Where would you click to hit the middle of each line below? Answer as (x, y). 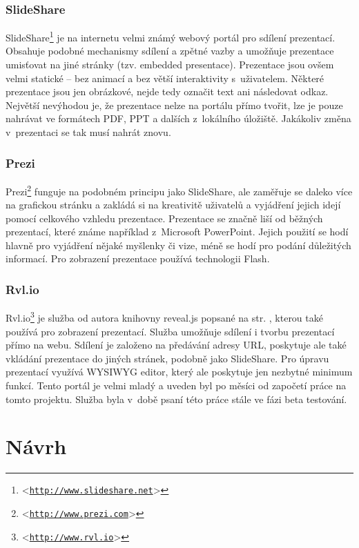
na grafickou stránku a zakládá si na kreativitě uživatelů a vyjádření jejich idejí (173, 205)
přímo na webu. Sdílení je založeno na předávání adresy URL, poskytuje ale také (176, 345)
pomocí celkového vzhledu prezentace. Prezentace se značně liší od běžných (164, 218)
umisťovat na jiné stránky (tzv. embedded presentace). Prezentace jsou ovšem (170, 65)
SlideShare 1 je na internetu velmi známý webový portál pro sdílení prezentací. (171, 36)
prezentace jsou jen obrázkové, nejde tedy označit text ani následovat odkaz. (167, 91)
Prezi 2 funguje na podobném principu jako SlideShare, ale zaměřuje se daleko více (179, 190)
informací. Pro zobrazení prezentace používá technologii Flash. (138, 258)
